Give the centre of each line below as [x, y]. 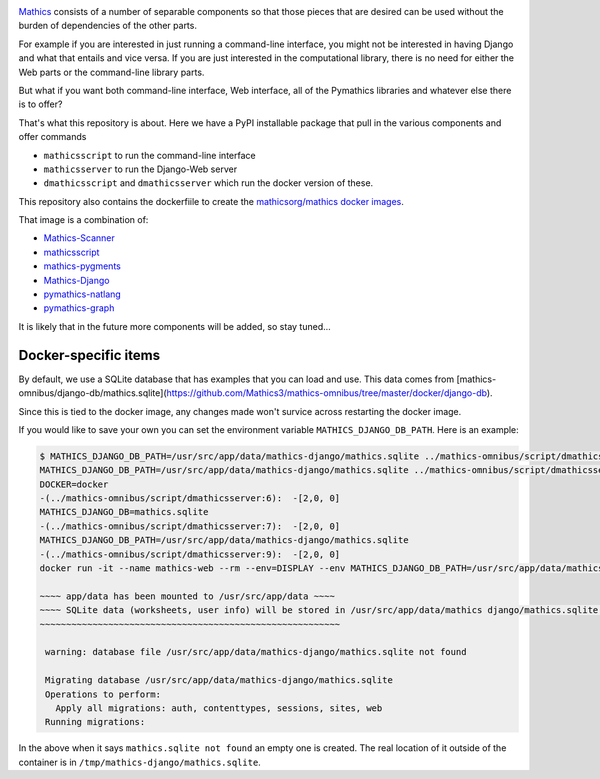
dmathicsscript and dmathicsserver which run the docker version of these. [208, 183]
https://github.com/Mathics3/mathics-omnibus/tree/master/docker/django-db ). [330, 393]
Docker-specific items [89, 355]
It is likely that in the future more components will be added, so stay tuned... [175, 326]
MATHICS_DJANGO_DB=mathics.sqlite [124, 512]
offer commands [52, 137]
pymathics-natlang [82, 294]
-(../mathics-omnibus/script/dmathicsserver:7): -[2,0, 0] [190, 526]
